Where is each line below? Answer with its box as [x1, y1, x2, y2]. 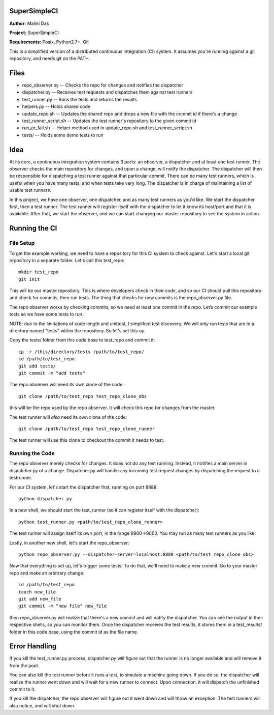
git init [18, 276, 40, 282]
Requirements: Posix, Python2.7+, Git [9, 39, 89, 45]
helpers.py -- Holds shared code [22, 103, 91, 109]
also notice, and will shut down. [9, 702, 76, 708]
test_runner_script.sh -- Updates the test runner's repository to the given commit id [22, 118, 196, 124]
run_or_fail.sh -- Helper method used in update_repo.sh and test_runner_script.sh [22, 125, 192, 131]
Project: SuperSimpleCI [9, 30, 59, 36]
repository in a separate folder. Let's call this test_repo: [9, 257, 125, 263]
